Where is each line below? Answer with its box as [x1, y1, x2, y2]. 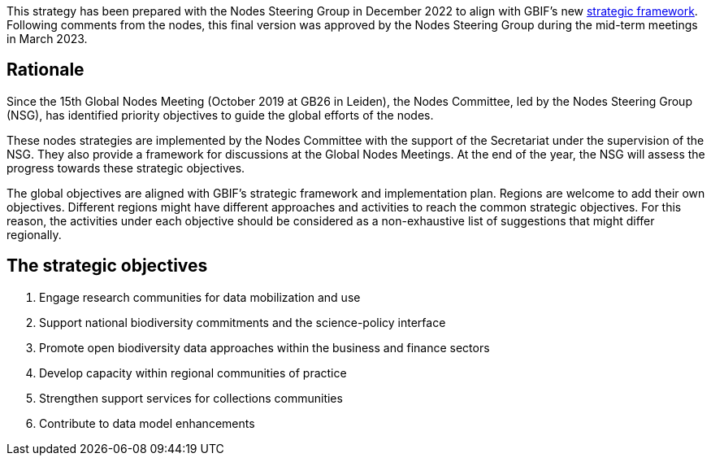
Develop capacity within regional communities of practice [39, 365, 347, 380]
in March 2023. [7, 32, 88, 46]
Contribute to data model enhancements [39, 416, 255, 430]
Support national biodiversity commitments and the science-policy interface [39, 315, 446, 329]
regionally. [7, 227, 62, 242]
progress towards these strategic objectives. [7, 160, 245, 175]
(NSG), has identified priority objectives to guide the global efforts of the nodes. [7, 107, 434, 122]
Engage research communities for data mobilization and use [39, 290, 361, 304]
